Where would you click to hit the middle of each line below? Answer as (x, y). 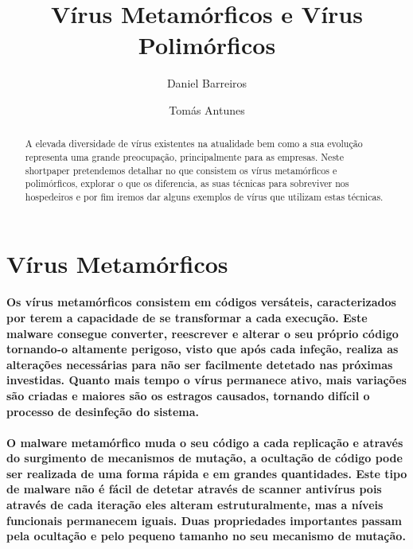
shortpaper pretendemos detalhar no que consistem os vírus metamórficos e (181, 170)
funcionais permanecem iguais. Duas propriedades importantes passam (204, 520)
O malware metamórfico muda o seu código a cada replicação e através (205, 442)
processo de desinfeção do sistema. (103, 411)
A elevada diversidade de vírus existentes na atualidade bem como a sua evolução (194, 144)
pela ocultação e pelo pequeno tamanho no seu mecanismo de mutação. (206, 536)
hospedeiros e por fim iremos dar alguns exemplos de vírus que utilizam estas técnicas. (204, 196)
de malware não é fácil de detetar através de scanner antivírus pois (194, 489)
